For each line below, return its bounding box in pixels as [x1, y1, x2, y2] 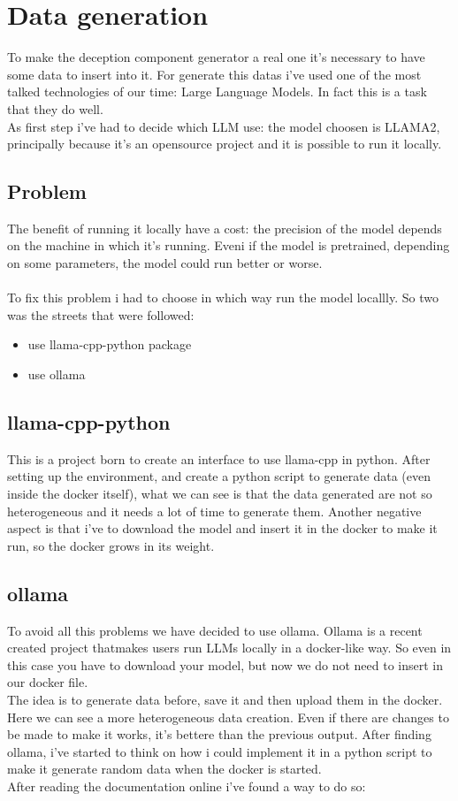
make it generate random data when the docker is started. [7, 759, 322, 778]
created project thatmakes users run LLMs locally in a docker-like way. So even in [7, 638, 452, 657]
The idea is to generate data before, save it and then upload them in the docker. [7, 690, 443, 708]
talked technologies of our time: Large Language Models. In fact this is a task [7, 82, 427, 101]
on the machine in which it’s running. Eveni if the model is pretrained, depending [7, 236, 450, 255]
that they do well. [7, 99, 103, 118]
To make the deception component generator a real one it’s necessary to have [7, 48, 425, 66]
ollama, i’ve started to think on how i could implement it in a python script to [7, 742, 432, 760]
